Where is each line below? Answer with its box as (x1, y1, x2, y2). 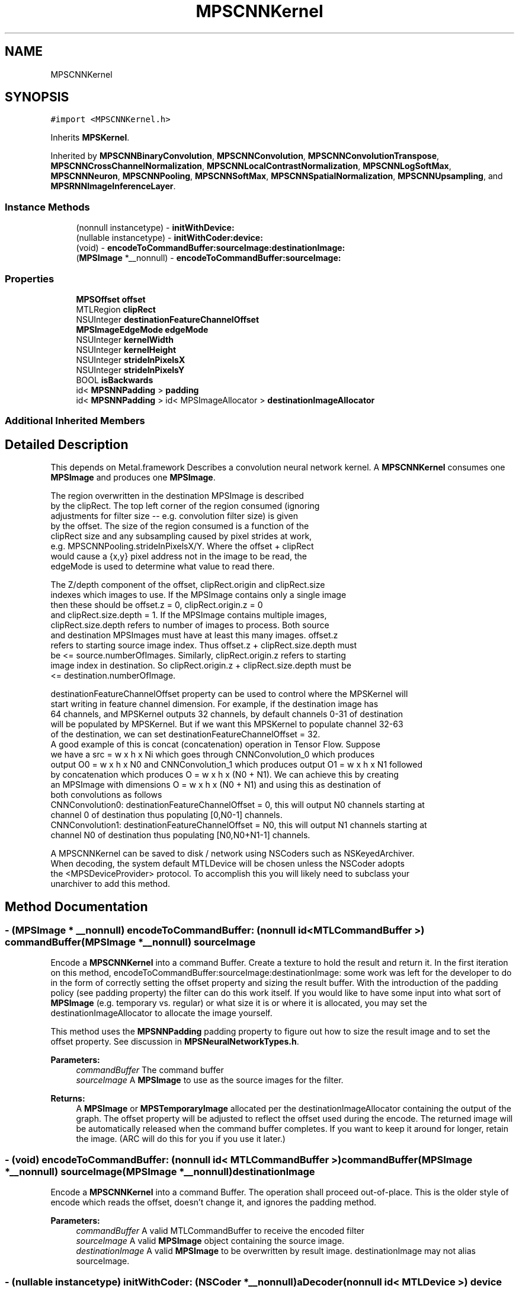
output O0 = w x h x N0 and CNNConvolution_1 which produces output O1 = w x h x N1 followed (50, 759, 423, 770)
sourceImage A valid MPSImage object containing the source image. (76, 1236, 345, 1246)
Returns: (50, 1093, 85, 1104)
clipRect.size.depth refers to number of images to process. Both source (50, 620, 329, 631)
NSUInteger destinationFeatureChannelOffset (76, 314, 259, 324)
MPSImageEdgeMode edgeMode (76, 324, 209, 335)
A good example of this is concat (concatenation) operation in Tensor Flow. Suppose (50, 739, 380, 750)
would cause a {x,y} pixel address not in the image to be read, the (50, 551, 307, 562)
